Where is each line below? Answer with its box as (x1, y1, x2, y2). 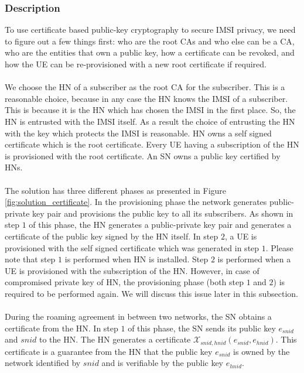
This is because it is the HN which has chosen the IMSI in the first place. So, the (5, 104, 296, 116)
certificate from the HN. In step (5, 321, 118, 334)
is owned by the (233, 345, 290, 357)
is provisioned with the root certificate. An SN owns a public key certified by (5, 149, 281, 162)
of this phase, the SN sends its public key (128, 321, 276, 334)
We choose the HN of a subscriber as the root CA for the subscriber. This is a (5, 81, 285, 93)
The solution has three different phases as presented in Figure (5, 184, 227, 196)
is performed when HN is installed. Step (64, 253, 209, 265)
